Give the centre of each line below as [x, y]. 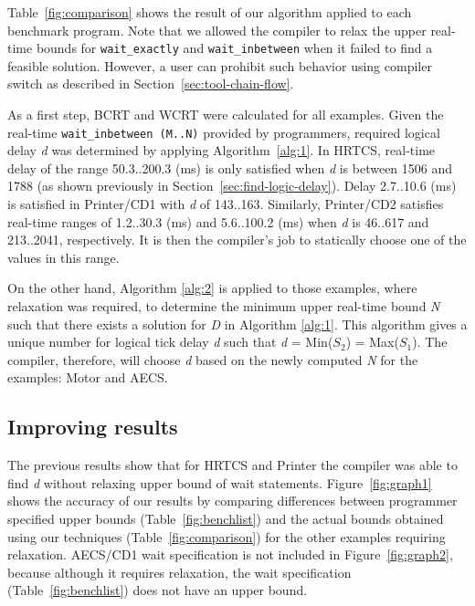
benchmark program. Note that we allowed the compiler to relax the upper [217, 30]
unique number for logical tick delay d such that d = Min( [170, 342]
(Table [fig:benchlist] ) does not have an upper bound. [158, 590]
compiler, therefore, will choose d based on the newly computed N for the [213, 359]
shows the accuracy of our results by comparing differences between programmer [232, 501]
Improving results [93, 427]
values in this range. [63, 257]
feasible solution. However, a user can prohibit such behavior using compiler [220, 65]
